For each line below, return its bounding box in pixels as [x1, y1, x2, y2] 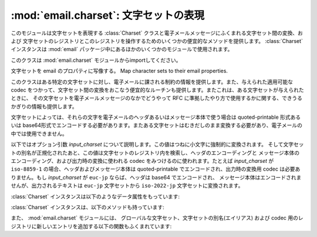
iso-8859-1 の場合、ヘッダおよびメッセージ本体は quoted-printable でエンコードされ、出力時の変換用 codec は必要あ [11, 165, 301, 173]
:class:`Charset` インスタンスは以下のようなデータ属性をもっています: [11, 193, 180, 200]
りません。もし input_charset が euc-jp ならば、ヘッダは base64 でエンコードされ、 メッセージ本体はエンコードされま [11, 173, 302, 181]
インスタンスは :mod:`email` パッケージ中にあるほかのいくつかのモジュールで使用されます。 [11, 46, 233, 53]
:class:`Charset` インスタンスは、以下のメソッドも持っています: [11, 203, 164, 211]
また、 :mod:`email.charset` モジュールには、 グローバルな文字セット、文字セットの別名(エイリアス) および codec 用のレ [11, 215, 303, 222]
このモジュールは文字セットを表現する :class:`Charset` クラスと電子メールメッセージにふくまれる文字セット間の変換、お [11, 29, 303, 36]
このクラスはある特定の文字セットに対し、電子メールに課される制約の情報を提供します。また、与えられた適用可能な [11, 78, 294, 85]
